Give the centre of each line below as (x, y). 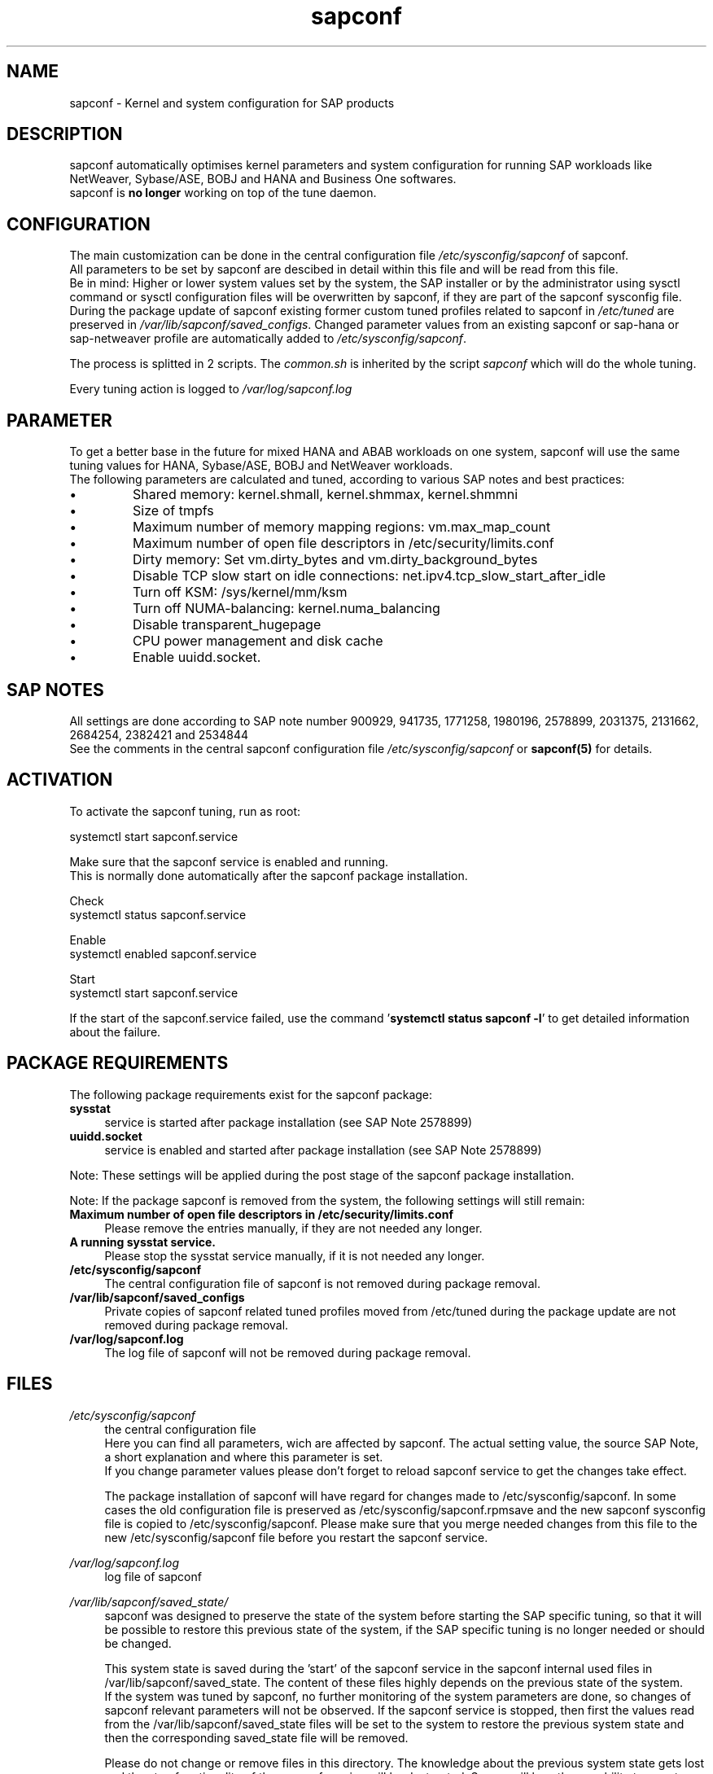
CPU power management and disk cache (258, 641)
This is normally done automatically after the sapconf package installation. (269, 875)
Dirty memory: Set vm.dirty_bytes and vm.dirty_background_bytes (335, 560)
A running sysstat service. (142, 1242)
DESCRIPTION (65, 134)
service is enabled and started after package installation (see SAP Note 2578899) (323, 1150)
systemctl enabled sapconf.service (163, 953)
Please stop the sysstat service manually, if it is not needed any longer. (295, 1255)
